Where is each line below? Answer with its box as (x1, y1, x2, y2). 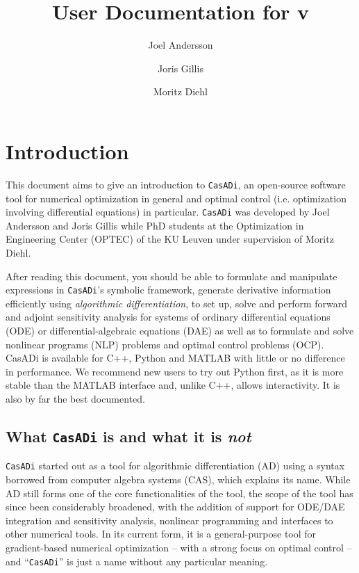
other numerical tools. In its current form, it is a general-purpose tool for (6, 526, 317, 541)
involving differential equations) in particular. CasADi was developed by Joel (6, 204, 330, 219)
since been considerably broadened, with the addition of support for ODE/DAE (6, 499, 345, 514)
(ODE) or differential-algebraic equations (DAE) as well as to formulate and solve (6, 323, 354, 337)
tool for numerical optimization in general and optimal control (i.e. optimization (6, 191, 347, 205)
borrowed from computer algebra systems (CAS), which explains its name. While (6, 471, 351, 486)
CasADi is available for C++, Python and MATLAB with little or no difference (6, 350, 345, 365)
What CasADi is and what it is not (6, 425, 251, 446)
